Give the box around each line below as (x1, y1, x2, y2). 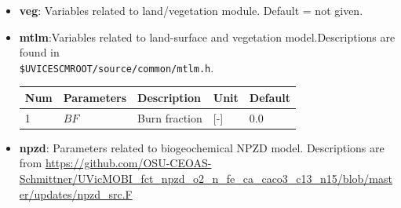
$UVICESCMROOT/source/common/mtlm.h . (19, 59, 214, 75)
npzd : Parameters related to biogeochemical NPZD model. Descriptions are (19, 139, 385, 155)
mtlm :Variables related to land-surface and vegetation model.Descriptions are (19, 28, 396, 45)
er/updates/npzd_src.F (19, 185, 133, 202)
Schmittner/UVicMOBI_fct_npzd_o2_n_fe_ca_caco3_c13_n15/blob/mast (19, 170, 392, 187)
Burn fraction (137, 109, 202, 126)
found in (19, 44, 60, 60)
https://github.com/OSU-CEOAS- (45, 155, 212, 171)
